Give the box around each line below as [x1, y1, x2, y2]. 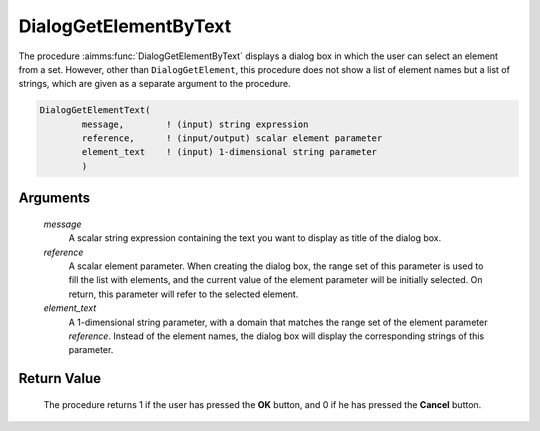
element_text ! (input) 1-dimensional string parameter [81, 146, 378, 158]
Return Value [18, 370, 102, 387]
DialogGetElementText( [39, 105, 151, 116]
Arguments [18, 190, 91, 207]
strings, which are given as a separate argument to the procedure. [18, 78, 292, 90]
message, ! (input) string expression [81, 118, 309, 130]
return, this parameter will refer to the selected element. [68, 288, 299, 300]
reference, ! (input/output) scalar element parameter [81, 133, 383, 144]
